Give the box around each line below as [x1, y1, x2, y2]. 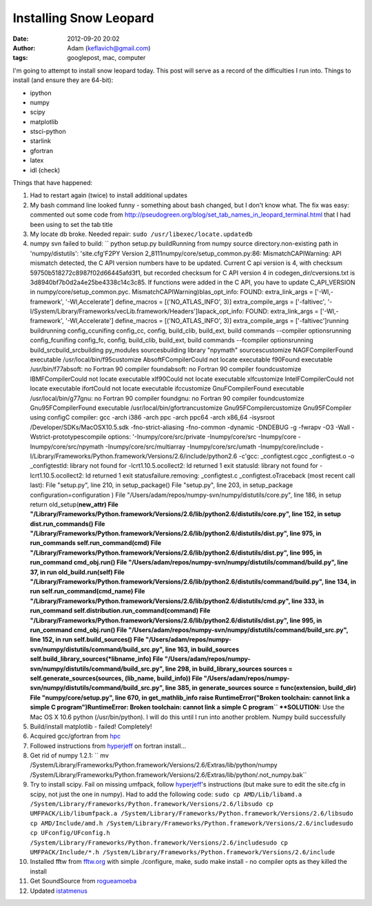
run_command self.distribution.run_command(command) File [30, 607, 211, 615]
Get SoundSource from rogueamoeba [30, 877, 137, 885]
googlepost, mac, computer [67, 54, 146, 62]
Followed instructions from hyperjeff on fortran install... [30, 742, 186, 750]
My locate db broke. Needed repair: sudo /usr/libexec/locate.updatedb [30, 230, 253, 238]
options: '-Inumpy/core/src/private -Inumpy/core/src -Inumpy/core [107, 433, 297, 441]
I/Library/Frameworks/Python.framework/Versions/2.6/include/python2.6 [30, 452, 238, 460]
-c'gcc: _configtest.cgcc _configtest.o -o [238, 452, 355, 460]
